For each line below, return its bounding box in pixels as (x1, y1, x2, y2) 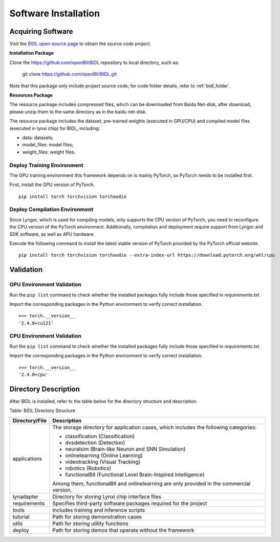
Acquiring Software (9, 27, 74, 36)
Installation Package (9, 50, 54, 56)
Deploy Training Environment (9, 162, 84, 169)
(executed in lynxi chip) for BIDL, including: (9, 125, 100, 131)
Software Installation (9, 8, 100, 19)
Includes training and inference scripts (52, 506, 145, 513)
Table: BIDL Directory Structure (9, 408, 75, 414)
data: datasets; (22, 134, 54, 141)
